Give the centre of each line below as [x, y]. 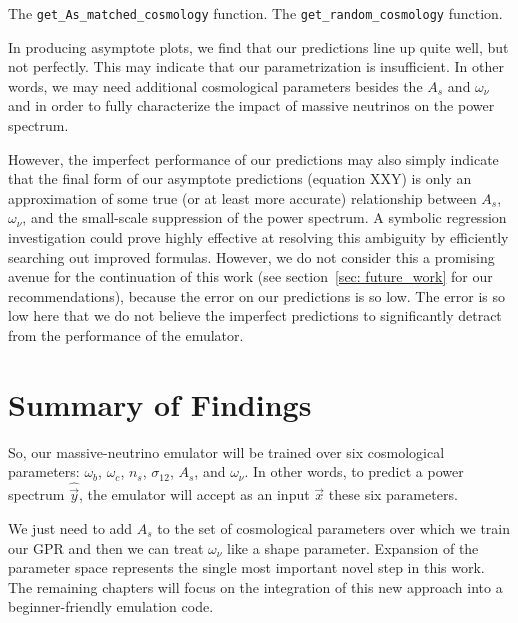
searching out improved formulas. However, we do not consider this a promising [251, 256]
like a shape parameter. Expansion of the [353, 547]
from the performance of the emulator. [126, 334]
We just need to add [70, 527]
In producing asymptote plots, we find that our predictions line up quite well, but [258, 46]
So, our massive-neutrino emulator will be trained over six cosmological [226, 451]
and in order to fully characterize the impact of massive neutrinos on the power [251, 105]
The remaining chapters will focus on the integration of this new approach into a [255, 586]
